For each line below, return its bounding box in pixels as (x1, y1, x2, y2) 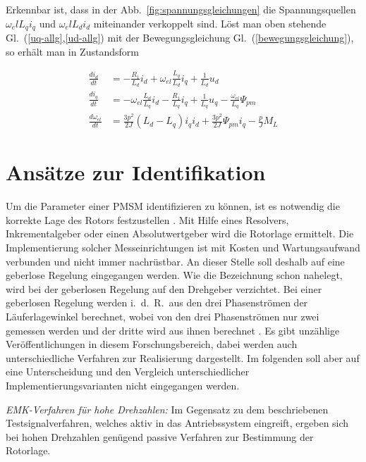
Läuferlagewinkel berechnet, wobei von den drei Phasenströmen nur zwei (6, 308, 319, 323)
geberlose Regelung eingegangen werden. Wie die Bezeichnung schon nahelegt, (6, 268, 343, 282)
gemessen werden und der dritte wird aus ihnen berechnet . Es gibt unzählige (6, 323, 340, 337)
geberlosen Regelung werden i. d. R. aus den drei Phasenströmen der (6, 295, 308, 310)
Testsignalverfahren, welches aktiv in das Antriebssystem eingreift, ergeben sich (6, 416, 349, 430)
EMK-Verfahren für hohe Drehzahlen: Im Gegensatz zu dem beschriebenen (6, 401, 329, 416)
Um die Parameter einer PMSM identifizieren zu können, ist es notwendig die (6, 199, 340, 213)
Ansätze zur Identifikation (6, 158, 266, 187)
